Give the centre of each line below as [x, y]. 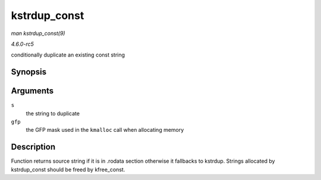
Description [33, 147]
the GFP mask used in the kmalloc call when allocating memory [105, 130]
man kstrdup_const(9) [38, 33]
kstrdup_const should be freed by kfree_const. [68, 169]
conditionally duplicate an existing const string [68, 55]
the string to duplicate [53, 113]
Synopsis [29, 72]
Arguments [32, 91]
